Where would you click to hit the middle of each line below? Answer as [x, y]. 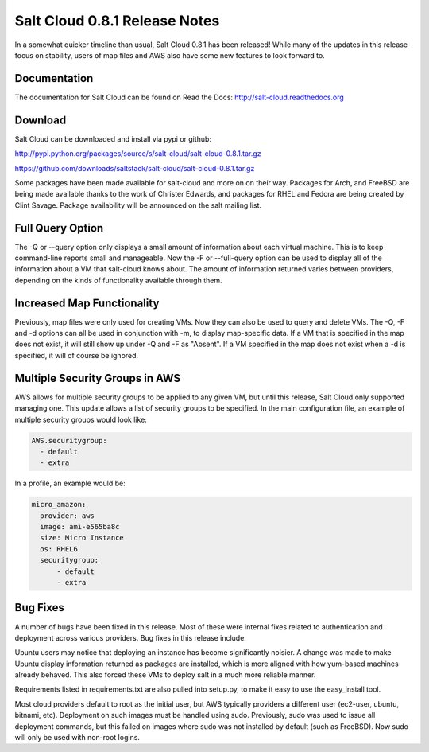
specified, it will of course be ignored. [77, 355]
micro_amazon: [59, 505]
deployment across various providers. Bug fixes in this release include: [130, 637]
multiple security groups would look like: [81, 419]
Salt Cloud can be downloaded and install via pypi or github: [113, 138]
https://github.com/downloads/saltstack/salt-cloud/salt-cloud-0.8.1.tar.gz [135, 168]
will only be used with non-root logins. [77, 738]
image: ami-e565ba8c [80, 527]
